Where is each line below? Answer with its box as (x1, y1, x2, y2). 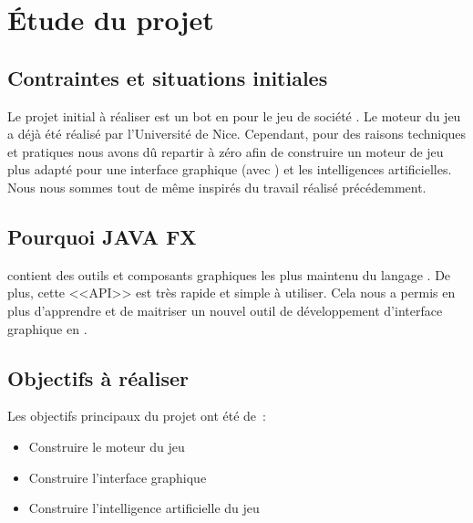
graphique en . (7, 319, 87, 338)
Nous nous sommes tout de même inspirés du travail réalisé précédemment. (7, 177, 427, 196)
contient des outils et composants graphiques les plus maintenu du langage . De (7, 265, 451, 284)
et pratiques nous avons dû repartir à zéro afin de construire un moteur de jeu (7, 141, 444, 161)
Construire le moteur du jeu (28, 436, 185, 455)
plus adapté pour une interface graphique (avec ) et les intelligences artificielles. (7, 160, 452, 179)
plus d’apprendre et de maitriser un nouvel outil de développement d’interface (7, 300, 443, 319)
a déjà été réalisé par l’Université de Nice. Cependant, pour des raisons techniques (7, 124, 467, 143)
